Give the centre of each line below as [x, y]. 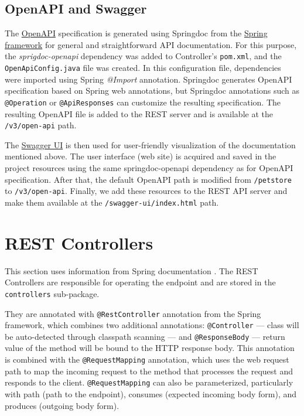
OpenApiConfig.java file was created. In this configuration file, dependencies [143, 68]
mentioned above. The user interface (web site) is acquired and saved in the [141, 156]
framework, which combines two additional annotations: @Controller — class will [152, 325]
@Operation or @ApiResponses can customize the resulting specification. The [143, 102]
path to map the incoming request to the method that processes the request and [149, 371]
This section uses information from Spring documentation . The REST [131, 270]
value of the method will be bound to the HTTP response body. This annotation [150, 348]
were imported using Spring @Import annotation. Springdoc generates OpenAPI [148, 79]
